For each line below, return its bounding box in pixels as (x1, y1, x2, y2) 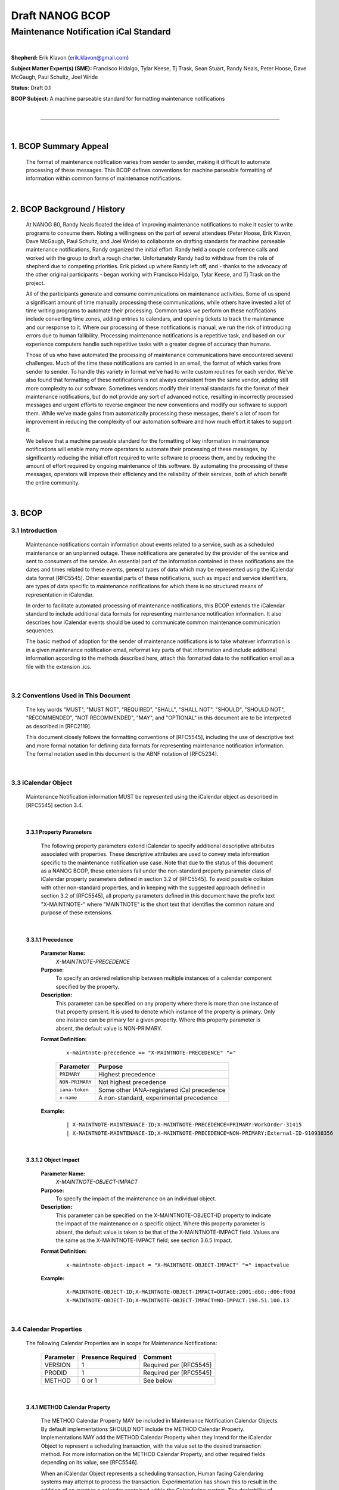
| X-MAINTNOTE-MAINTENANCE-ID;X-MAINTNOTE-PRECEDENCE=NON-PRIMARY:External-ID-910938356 (66, 1129, 334, 1137)
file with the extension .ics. (26, 663, 92, 670)
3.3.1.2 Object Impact (26, 1156, 80, 1163)
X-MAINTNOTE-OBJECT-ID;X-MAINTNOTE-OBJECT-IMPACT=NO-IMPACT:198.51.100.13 (66, 1297, 290, 1303)
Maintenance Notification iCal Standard (11, 26, 171, 37)
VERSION (44, 1361, 71, 1369)
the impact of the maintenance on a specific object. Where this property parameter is (55, 1220, 265, 1227)
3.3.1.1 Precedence (26, 936, 73, 943)
